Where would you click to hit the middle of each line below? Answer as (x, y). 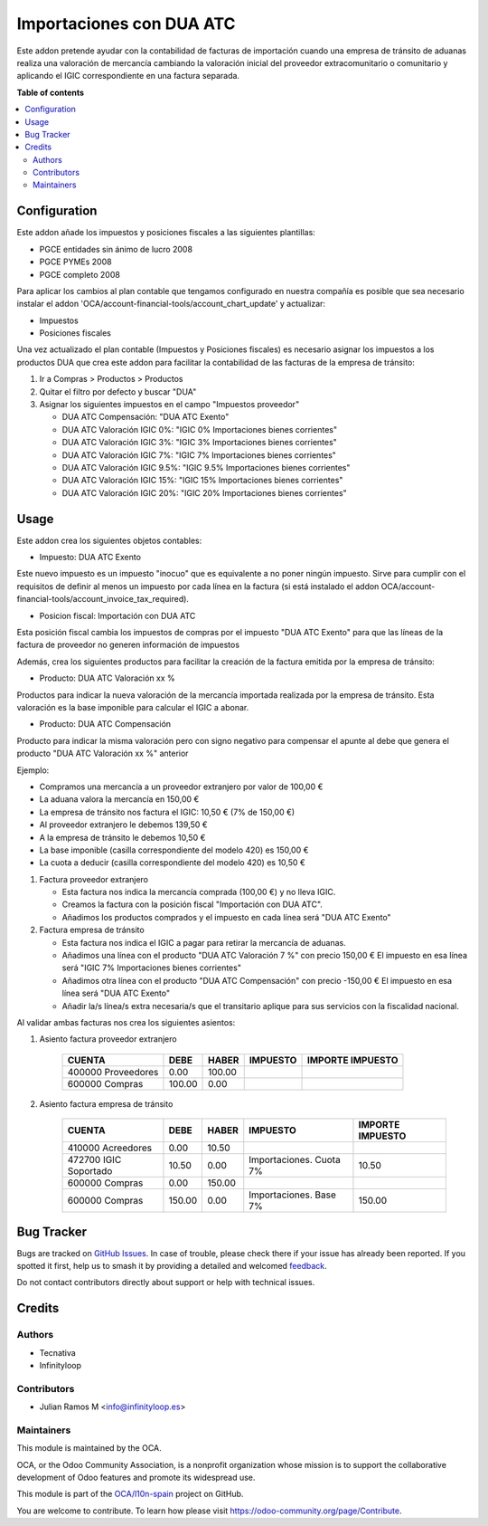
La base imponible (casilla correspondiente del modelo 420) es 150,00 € (174, 850)
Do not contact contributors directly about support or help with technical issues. (166, 1283)
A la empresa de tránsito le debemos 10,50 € (122, 837)
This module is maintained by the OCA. (89, 1448)
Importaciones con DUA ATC (126, 24)
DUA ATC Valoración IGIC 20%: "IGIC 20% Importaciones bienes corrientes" (204, 492)
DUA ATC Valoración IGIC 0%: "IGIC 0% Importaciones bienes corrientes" (200, 429)
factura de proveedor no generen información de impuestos (128, 645)
